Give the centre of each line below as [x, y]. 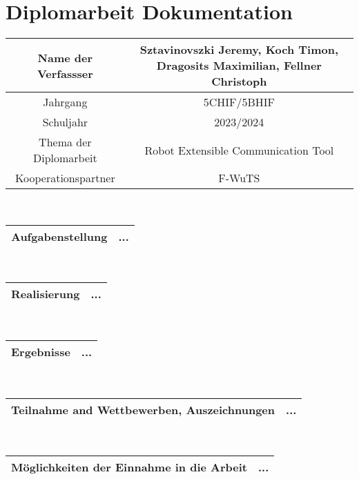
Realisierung [46, 294]
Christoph [239, 81]
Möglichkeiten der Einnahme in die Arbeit [129, 467]
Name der [65, 57]
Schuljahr [65, 122]
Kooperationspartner [65, 178]
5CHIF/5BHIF [239, 102]
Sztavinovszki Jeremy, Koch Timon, [239, 50]
